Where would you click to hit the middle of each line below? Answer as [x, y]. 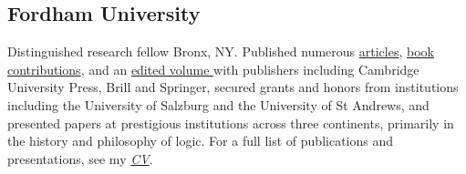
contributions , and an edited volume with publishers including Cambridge [213, 69]
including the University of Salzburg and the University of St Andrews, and [218, 104]
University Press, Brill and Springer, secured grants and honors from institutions [233, 87]
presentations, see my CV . [80, 158]
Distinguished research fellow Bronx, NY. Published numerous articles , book [221, 51]
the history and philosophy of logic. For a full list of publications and [200, 141]
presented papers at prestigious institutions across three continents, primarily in [231, 123]
